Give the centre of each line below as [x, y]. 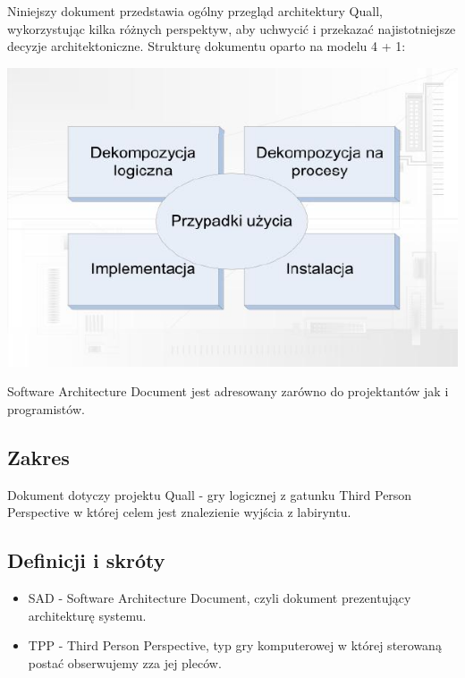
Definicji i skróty [86, 560]
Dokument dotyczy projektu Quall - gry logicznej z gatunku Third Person [210, 494]
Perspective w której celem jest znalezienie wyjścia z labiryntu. [179, 512]
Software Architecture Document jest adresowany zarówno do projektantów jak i [228, 391]
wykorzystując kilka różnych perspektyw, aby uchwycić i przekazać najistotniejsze [232, 28]
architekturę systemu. [87, 615]
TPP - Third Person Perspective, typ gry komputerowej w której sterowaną [235, 645]
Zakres [38, 458]
